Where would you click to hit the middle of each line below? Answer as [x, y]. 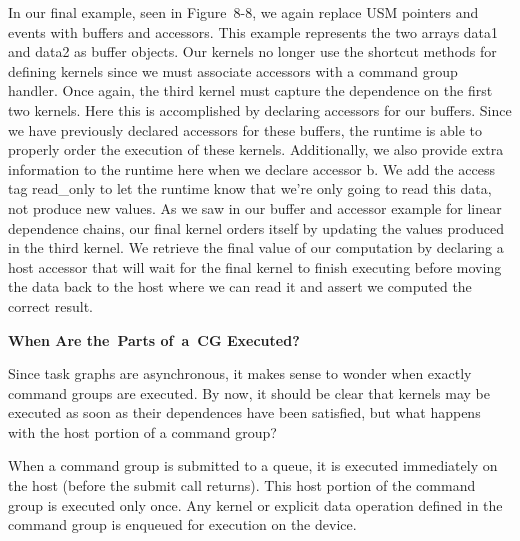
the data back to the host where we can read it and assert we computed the [240, 286]
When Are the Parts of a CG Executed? [154, 339]
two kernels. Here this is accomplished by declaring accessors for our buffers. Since [260, 109]
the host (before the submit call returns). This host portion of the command [242, 485]
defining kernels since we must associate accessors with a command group [233, 70]
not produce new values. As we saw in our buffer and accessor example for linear [255, 207]
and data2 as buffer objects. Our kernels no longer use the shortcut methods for [252, 51]
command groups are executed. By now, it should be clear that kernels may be [249, 392]
